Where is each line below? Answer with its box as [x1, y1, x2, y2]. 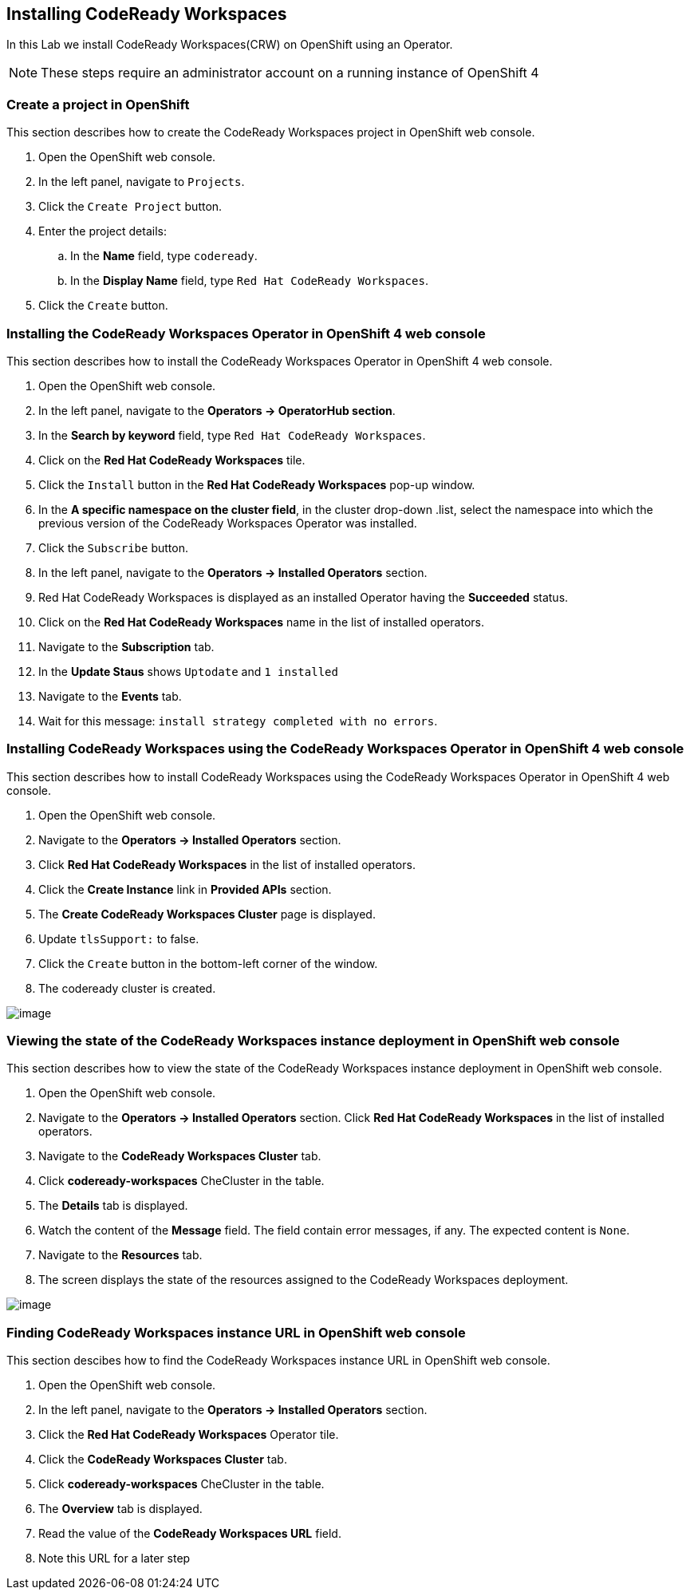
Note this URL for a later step [38, 1551, 191, 1566]
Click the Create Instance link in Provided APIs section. [38, 882, 332, 896]
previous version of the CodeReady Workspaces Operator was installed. [38, 516, 417, 530]
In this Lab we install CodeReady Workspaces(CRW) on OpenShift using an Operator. [6, 38, 453, 52]
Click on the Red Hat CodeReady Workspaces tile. [38, 452, 306, 467]
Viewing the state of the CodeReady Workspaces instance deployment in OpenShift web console [6, 1033, 620, 1049]
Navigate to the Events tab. [38, 689, 182, 703]
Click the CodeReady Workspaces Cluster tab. [38, 1452, 287, 1467]
